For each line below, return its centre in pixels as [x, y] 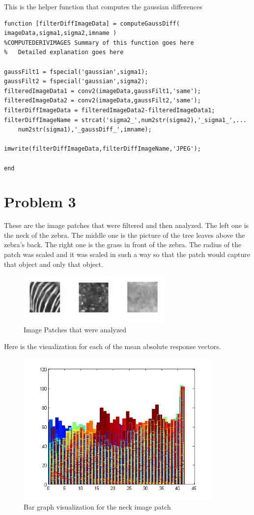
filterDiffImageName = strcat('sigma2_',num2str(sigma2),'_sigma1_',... [125, 120]
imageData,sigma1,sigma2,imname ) [60, 33]
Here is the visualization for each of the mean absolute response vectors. [113, 346]
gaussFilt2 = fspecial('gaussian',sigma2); [76, 81]
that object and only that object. [54, 264]
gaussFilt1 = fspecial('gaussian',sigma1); [76, 72]
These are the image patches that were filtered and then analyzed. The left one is [127, 225]
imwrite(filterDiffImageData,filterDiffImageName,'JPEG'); [102, 149]
